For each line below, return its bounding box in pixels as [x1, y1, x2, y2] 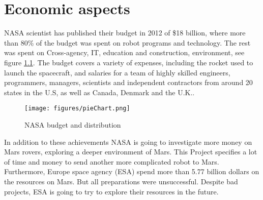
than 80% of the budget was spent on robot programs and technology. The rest [4, 37, 251, 48]
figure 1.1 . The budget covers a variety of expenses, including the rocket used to [4, 57, 253, 67]
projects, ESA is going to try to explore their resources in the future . [4, 186, 219, 196]
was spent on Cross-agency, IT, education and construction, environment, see [4, 47, 245, 58]
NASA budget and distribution [24, 119, 121, 130]
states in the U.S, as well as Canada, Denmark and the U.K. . [4, 87, 195, 97]
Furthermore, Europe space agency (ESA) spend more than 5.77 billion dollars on [4, 166, 259, 177]
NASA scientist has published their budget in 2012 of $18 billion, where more [4, 27, 246, 38]
